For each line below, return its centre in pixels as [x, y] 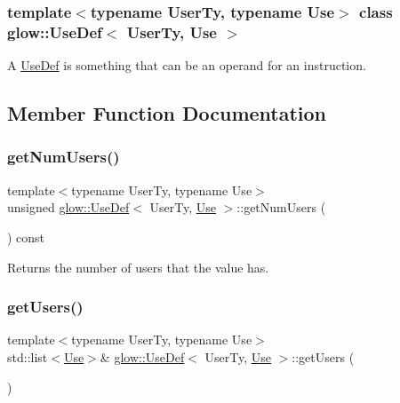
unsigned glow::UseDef [68, 207]
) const [26, 237]
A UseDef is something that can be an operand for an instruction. [187, 65]
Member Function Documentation [167, 113]
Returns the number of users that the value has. [138, 267]
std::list [28, 356]
